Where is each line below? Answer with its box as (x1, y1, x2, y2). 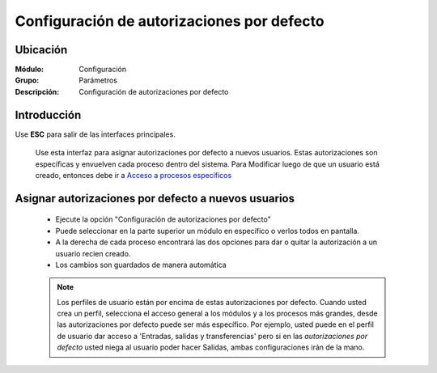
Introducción (15, 108, 82, 121)
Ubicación (15, 43, 68, 57)
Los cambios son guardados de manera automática (55, 260, 227, 269)
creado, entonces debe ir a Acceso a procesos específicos (35, 170, 232, 180)
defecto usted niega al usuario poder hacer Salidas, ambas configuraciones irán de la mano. (57, 342, 365, 352)
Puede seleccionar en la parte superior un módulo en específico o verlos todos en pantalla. (55, 226, 360, 235)
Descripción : (15, 87, 60, 96)
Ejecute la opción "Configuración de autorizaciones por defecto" (55, 214, 271, 224)
